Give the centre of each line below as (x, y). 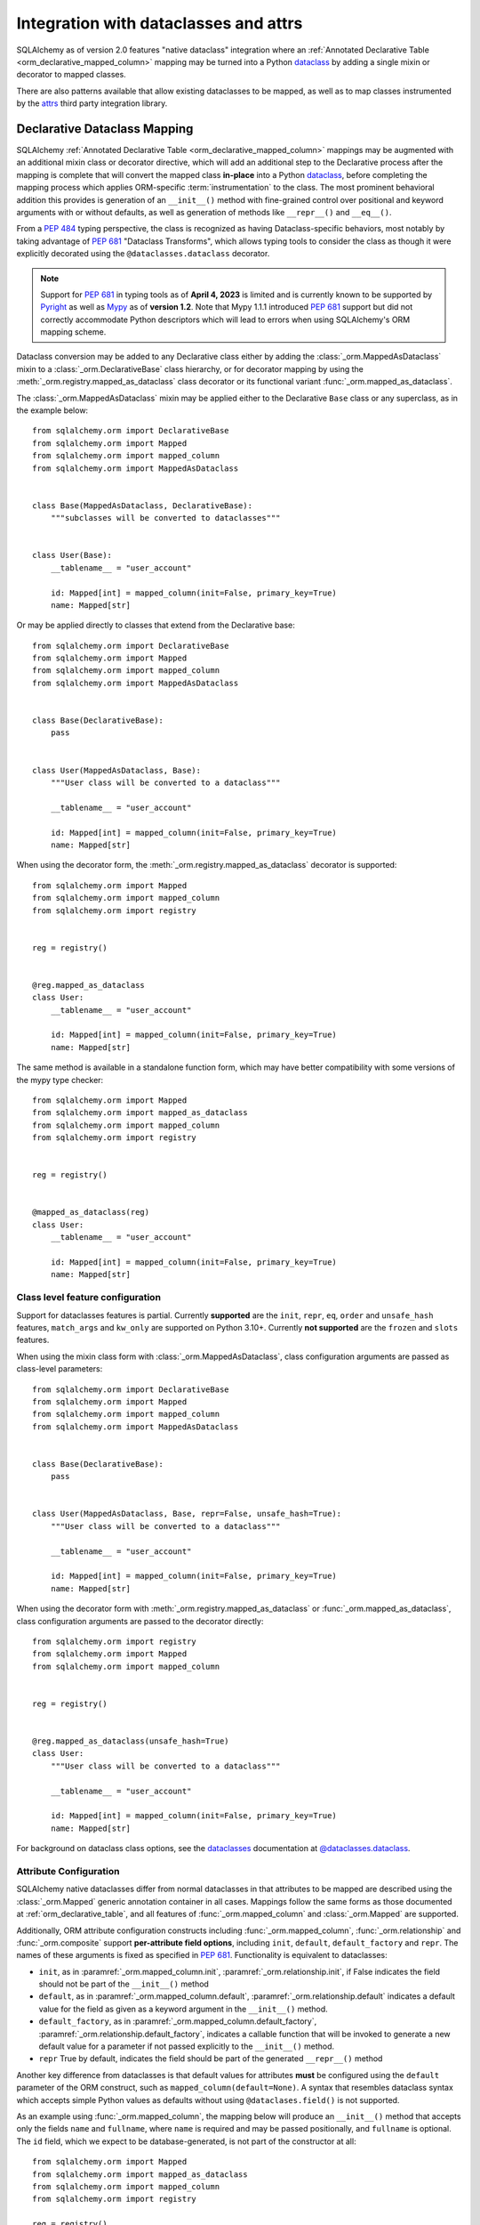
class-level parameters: (60, 1369)
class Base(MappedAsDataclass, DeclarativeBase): (143, 506)
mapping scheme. (73, 332)
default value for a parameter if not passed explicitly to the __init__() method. (187, 2046)
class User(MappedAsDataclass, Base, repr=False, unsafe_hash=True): (187, 1514)
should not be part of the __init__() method (124, 1984)
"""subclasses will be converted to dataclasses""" (165, 518)
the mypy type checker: (60, 1080)
